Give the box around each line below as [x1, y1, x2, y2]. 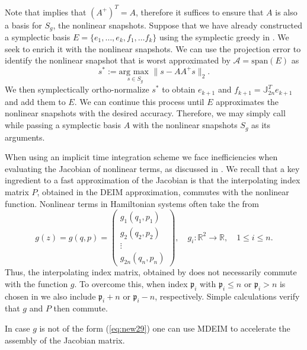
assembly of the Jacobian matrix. [5, 333, 125, 346]
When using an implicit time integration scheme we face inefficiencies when [5, 151, 278, 163]
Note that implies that [5, 5, 87, 18]
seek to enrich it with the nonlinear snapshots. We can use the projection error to [5, 42, 301, 55]
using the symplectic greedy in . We [159, 30, 289, 43]
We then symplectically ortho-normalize [5, 83, 149, 96]
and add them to [5, 95, 66, 107]
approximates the [216, 95, 279, 107]
